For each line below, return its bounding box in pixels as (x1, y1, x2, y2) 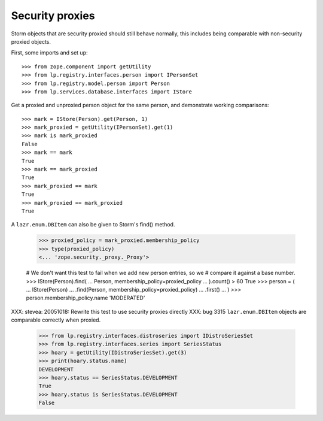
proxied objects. (11, 38, 51, 45)
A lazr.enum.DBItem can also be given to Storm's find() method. (11, 221, 175, 228)
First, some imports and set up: (11, 49, 88, 56)
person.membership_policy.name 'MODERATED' (26, 294, 145, 302)
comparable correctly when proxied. (11, 316, 101, 323)
